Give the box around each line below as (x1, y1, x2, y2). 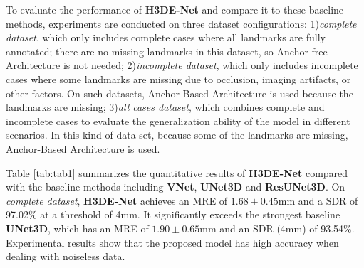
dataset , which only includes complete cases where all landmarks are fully (6, 30, 326, 45)
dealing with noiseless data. (6, 249, 125, 264)
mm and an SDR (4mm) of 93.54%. (199, 220, 355, 235)
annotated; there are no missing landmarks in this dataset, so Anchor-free (6, 43, 328, 58)
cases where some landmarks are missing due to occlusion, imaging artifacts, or (6, 71, 351, 86)
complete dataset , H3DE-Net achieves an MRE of (6, 193, 228, 208)
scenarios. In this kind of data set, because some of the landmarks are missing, (6, 127, 348, 142)
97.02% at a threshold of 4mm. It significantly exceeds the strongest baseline (6, 207, 340, 222)
